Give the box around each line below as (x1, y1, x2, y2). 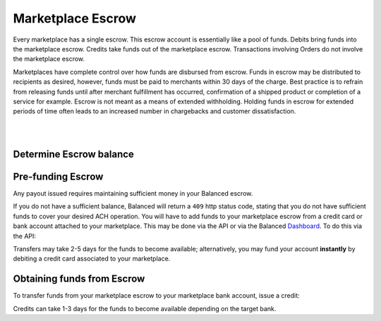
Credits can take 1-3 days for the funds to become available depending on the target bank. (13, 304, 277, 313)
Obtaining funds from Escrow (13, 273, 145, 285)
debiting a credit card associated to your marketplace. (13, 254, 171, 263)
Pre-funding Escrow (13, 170, 104, 182)
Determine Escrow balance (13, 148, 134, 160)
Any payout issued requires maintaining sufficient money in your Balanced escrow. (13, 189, 253, 197)
